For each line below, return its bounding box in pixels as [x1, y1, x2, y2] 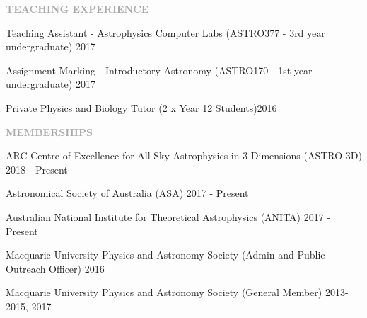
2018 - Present [6, 161, 68, 176]
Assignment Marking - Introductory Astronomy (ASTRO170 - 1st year [6, 62, 313, 77]
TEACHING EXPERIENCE [6, 1, 149, 16]
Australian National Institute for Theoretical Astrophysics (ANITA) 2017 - [6, 209, 331, 224]
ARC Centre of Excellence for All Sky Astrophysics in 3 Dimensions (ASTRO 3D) [6, 148, 362, 163]
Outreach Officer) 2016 [6, 261, 105, 276]
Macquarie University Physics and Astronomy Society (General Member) [6, 285, 322, 300]
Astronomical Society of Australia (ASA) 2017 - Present [6, 186, 249, 200]
